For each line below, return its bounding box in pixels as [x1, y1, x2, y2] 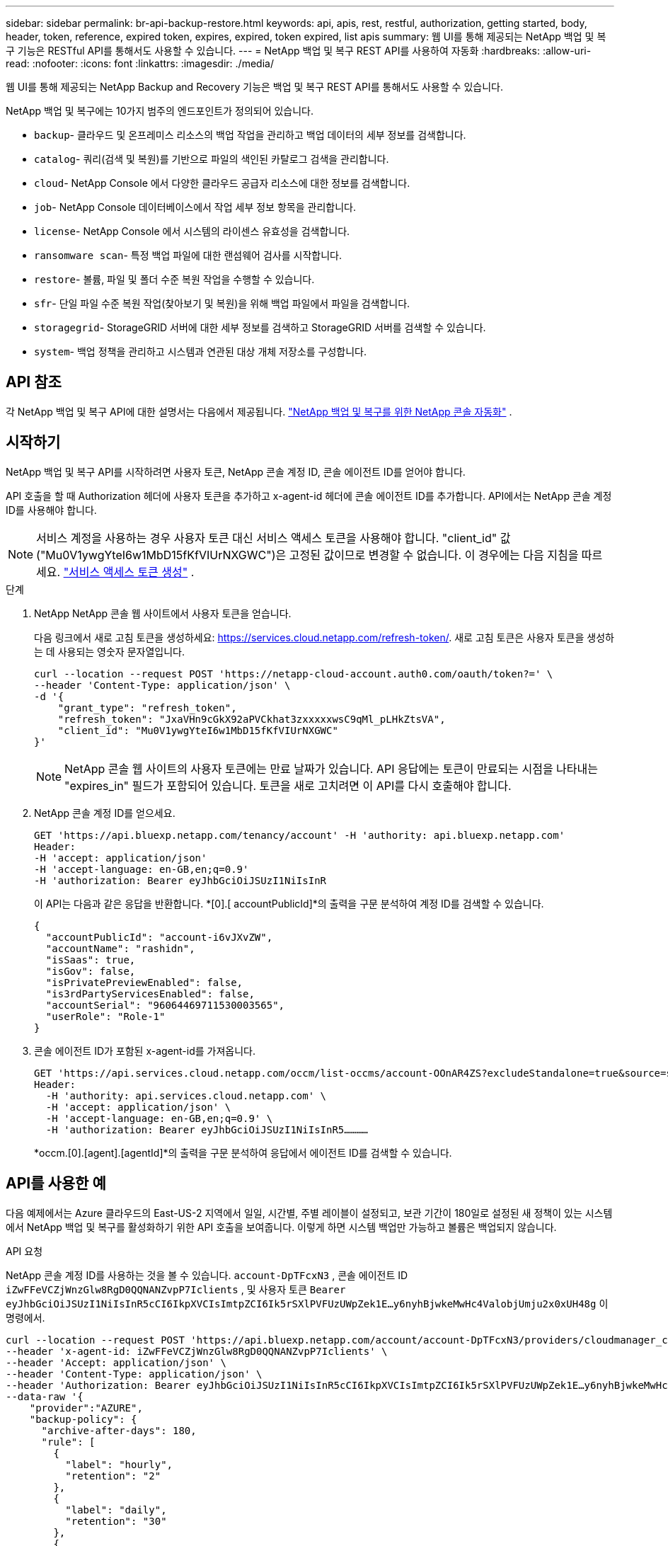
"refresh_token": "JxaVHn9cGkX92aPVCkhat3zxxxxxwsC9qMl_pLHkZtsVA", [57, 713, 446, 725]
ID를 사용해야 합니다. [6, 503, 97, 516]
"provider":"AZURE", [29, 1402, 143, 1414]
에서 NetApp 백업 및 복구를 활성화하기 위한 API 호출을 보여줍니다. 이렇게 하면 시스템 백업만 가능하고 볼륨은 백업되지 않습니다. [6, 1220, 557, 1233]
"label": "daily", [65, 1504, 167, 1516]
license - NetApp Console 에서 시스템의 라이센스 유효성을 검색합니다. [34, 225, 350, 237]
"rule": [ [41, 1436, 96, 1448]
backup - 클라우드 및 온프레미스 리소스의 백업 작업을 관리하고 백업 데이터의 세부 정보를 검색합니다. [34, 129, 466, 141]
